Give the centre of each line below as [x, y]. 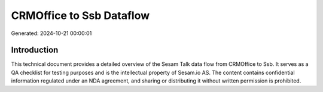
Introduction [35, 50]
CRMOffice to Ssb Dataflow [80, 15]
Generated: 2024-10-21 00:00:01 [51, 33]
